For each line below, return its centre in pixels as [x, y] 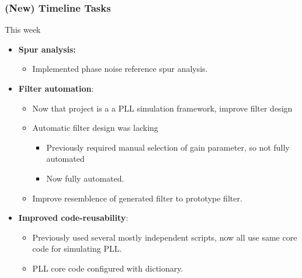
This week [23, 29]
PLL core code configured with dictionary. [108, 268]
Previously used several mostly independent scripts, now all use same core [165, 237]
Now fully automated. [85, 178]
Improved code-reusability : [73, 218]
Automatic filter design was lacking [95, 128]
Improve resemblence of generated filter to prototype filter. [137, 198]
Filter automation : [56, 88]
